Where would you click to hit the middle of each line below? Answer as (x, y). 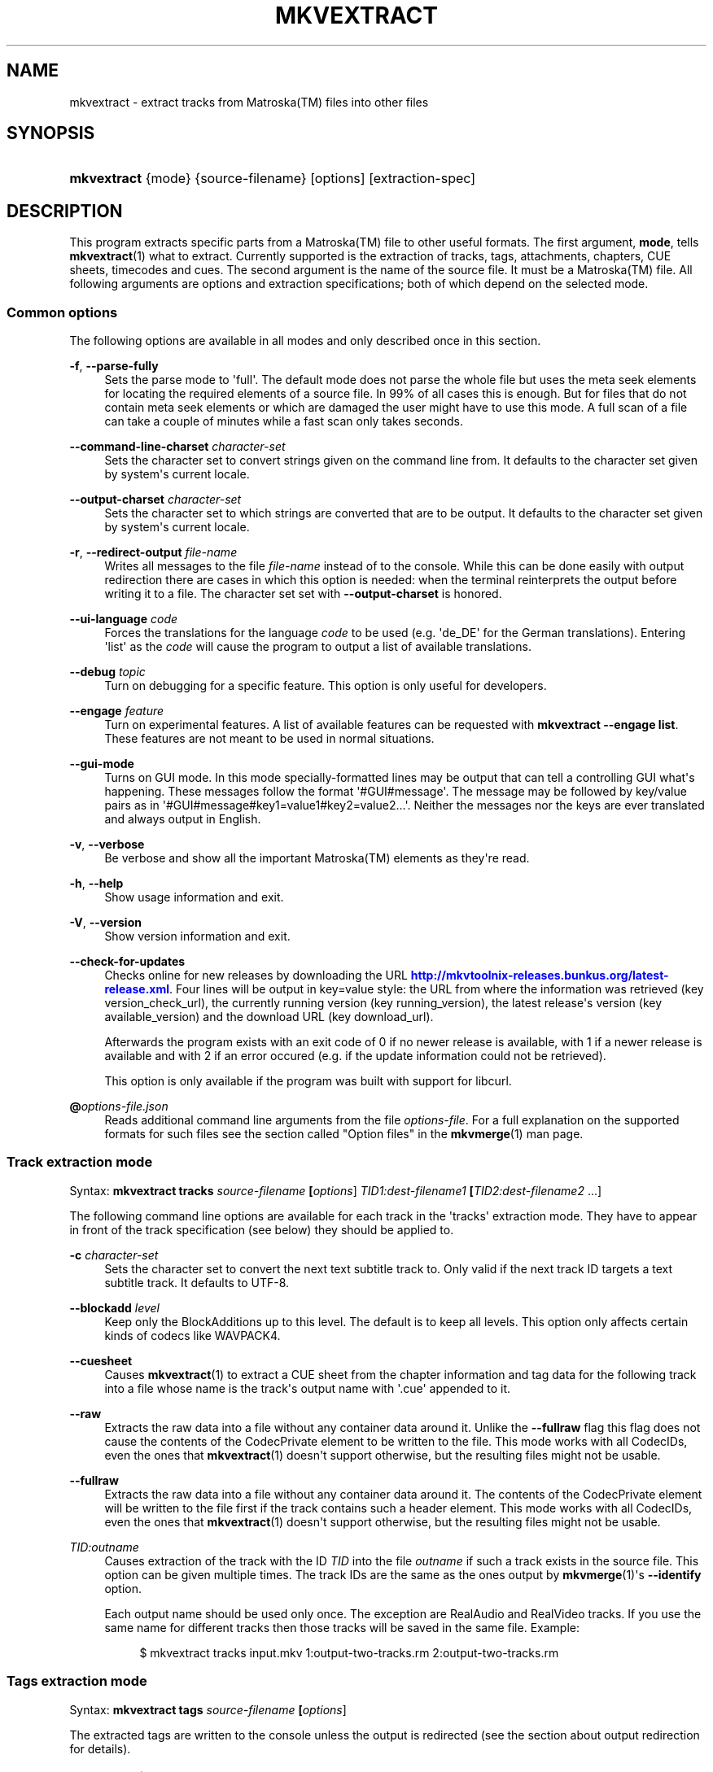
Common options (62, 312)
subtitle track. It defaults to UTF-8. (197, 1282)
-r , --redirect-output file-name (153, 552)
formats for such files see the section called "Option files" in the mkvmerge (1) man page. (344, 1134)
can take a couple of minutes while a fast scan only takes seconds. (284, 421)
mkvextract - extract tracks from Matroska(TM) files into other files (249, 102)
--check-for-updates (127, 962)
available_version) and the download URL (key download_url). (269, 1017)
